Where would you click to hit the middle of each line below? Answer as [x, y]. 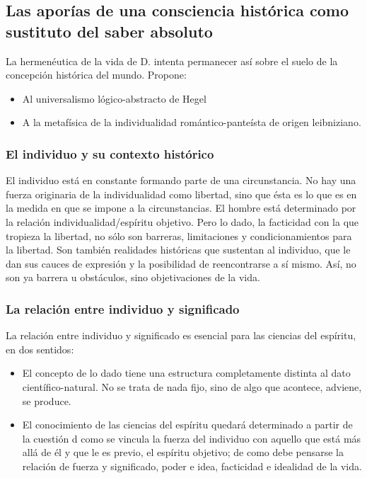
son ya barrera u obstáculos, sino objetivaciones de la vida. [133, 277]
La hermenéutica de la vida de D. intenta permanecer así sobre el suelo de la [172, 61]
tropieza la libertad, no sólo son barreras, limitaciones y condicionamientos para [179, 235]
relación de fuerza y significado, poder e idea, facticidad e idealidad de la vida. [192, 466]
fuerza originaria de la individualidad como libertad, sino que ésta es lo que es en [181, 194]
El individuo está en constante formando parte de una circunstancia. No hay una [181, 180]
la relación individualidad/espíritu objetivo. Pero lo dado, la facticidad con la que [182, 221]
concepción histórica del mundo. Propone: [96, 75]
